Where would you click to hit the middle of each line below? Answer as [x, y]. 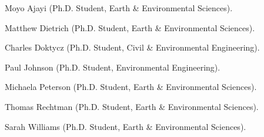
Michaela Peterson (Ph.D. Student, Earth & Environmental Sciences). [131, 87]
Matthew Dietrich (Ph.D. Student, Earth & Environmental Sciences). [130, 27]
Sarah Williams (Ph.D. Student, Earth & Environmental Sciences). [126, 126]
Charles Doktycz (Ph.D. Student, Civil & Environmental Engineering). [132, 47]
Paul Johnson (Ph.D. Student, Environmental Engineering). [113, 67]
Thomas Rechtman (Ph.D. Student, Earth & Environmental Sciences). [132, 106]
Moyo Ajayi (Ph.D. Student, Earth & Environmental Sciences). [119, 8]
